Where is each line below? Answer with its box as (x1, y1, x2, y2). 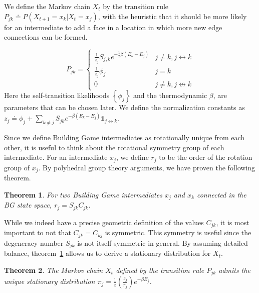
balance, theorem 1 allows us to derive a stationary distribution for (4, 248, 211, 258)
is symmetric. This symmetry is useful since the (105, 227, 251, 238)
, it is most (216, 217, 249, 227)
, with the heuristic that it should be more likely (98, 11, 247, 21)
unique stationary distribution (4, 276, 95, 286)
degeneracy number (4, 237, 64, 248)
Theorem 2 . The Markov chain (4, 264, 103, 275)
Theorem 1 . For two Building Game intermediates (4, 189, 162, 200)
